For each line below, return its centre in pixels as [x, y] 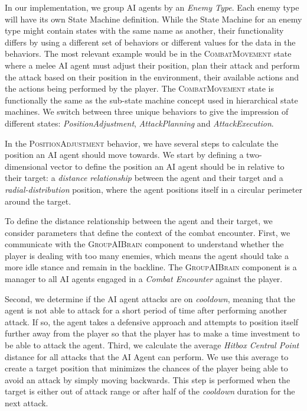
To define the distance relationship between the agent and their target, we [139, 221]
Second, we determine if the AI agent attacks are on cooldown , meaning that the [150, 298]
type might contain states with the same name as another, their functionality [144, 30]
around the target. [38, 201]
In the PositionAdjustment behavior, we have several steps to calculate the [142, 143]
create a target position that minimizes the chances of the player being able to [146, 368]
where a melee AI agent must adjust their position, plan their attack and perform [152, 65]
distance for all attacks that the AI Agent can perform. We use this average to [147, 356]
